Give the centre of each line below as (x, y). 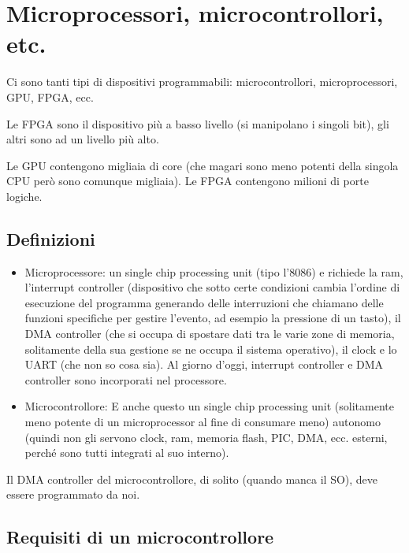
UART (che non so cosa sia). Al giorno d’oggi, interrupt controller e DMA (204, 364)
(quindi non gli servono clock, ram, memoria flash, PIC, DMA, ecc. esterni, (206, 437)
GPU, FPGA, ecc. (50, 96)
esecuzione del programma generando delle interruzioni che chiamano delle (204, 302)
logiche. (24, 196)
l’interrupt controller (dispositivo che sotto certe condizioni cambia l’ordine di (212, 287)
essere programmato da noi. (73, 494)
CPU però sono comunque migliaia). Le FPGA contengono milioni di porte (188, 181)
